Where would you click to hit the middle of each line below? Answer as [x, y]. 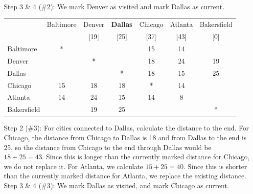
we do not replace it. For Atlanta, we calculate [74, 166]
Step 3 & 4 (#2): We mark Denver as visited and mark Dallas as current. [114, 6]
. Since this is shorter [215, 166]
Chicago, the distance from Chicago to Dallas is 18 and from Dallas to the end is [125, 137]
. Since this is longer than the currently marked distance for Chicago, [146, 157]
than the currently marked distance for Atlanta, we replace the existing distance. [125, 176]
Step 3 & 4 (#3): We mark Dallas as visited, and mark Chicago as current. [116, 185]
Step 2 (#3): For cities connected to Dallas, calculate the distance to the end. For [126, 128]
